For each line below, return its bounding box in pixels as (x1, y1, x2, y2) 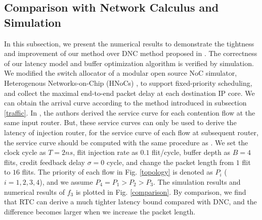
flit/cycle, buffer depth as (152, 147, 230, 157)
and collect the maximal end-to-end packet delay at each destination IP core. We (4, 87, 255, 98)
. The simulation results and (153, 176, 241, 187)
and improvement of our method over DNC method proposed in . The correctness (4, 48, 257, 59)
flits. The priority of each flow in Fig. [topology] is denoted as (22, 167, 213, 177)
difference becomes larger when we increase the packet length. (4, 206, 196, 216)
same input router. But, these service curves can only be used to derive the (4, 117, 237, 128)
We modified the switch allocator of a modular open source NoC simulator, (4, 68, 237, 78)
